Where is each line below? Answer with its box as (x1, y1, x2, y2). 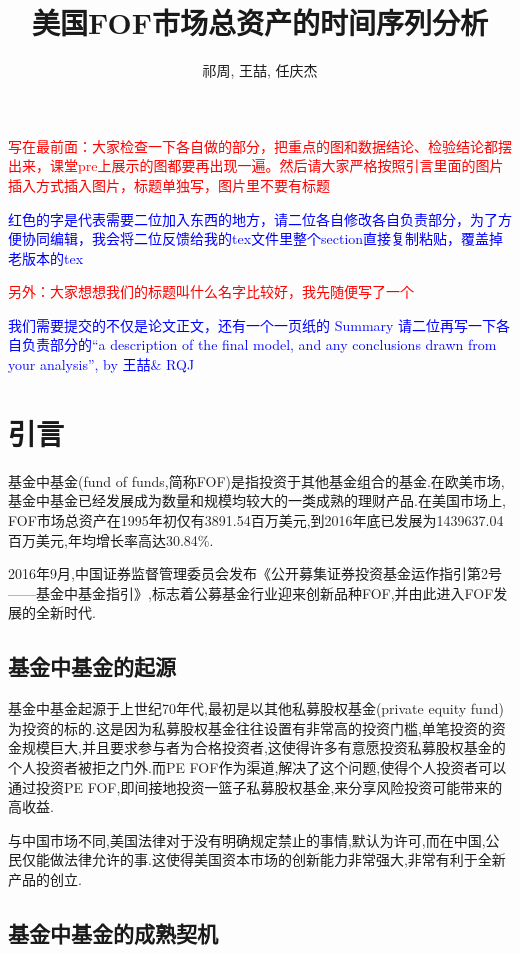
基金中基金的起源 (8, 651, 176, 682)
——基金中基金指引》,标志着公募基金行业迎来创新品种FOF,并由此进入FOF (8, 582, 494, 603)
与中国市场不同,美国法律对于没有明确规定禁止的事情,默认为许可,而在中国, (8, 829, 486, 850)
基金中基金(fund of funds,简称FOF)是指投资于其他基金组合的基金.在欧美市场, (8, 470, 505, 491)
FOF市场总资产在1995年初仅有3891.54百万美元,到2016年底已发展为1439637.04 (8, 509, 504, 530)
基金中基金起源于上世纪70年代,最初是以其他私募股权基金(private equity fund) (8, 698, 504, 719)
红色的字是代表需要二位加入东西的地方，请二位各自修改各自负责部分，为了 (8, 208, 498, 229)
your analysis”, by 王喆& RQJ (8, 354, 195, 375)
